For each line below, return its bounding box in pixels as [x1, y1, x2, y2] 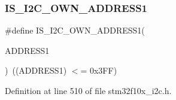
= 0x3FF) [80, 64, 117, 77]
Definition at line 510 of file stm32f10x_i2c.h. [5, 84, 172, 96]
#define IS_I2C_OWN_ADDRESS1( [5, 24, 145, 37]
